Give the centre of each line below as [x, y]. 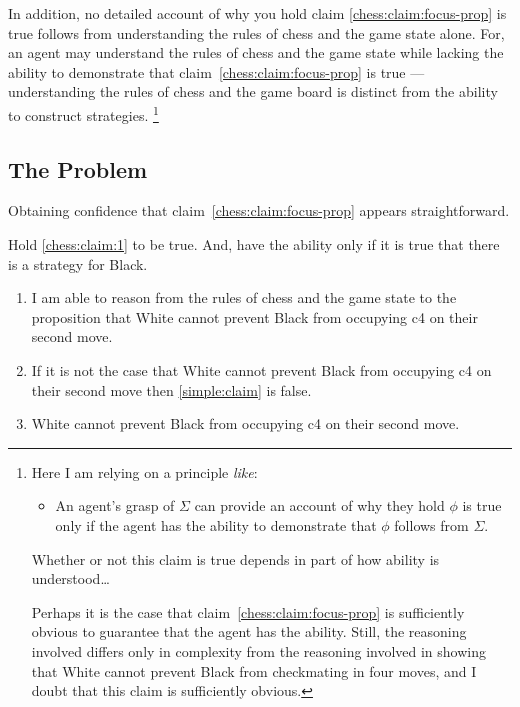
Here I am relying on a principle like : [144, 471]
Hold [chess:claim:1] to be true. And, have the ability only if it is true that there [254, 244]
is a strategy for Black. [78, 263]
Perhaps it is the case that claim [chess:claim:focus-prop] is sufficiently [248, 611]
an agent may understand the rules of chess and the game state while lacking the [256, 52]
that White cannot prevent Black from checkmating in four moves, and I [254, 670]
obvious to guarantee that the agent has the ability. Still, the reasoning [249, 631]
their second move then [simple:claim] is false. [171, 389]
